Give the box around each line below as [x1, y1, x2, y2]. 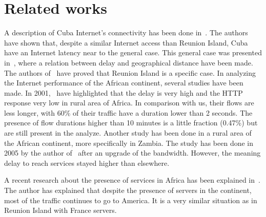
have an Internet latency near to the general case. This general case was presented [4, 47, 262, 58]
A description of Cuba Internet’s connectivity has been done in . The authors [4, 27, 248, 38]
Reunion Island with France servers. [4, 205, 117, 215]
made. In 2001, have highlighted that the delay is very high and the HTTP [4, 87, 243, 98]
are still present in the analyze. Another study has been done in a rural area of [4, 127, 252, 138]
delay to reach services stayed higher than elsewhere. [4, 157, 170, 168]
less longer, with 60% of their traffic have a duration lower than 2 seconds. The [4, 107, 253, 118]
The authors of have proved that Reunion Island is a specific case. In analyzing [4, 67, 256, 78]
